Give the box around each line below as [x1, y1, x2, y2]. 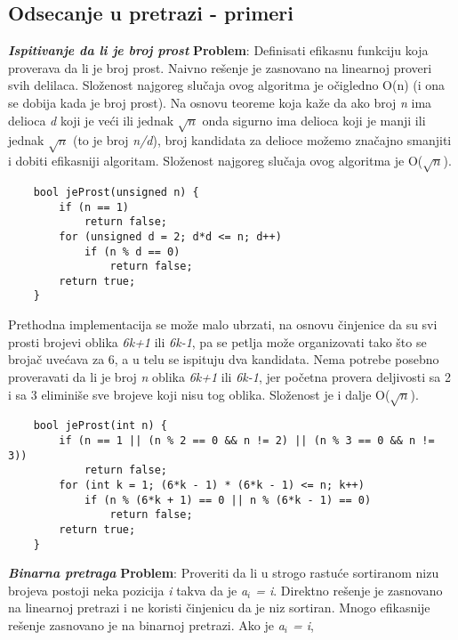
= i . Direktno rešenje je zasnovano [255, 580, 443, 599]
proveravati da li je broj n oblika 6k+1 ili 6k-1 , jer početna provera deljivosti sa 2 [8, 367, 452, 385]
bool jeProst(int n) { [33, 419, 167, 433]
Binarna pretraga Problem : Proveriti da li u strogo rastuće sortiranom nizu [8, 563, 439, 582]
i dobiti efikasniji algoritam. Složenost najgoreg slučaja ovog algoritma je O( [8, 151, 423, 170]
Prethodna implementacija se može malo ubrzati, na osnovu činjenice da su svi [8, 315, 438, 334]
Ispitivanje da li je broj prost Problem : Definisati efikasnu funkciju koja [8, 41, 429, 60]
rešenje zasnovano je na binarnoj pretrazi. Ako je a [8, 615, 285, 634]
